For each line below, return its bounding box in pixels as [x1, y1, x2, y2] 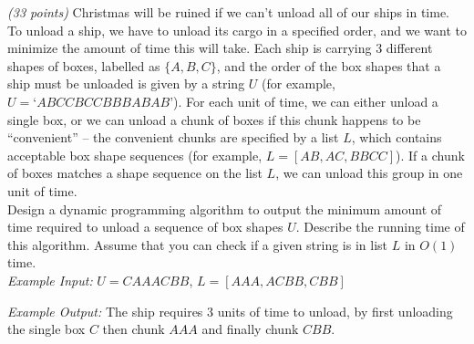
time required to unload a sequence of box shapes [7, 217, 283, 236]
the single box [7, 319, 86, 339]
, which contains [351, 128, 442, 147]
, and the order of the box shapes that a [216, 56, 441, 75]
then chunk [102, 319, 165, 339]
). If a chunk [396, 145, 465, 164]
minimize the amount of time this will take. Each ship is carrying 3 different [7, 38, 433, 57]
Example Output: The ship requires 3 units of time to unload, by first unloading [7, 301, 453, 320]
